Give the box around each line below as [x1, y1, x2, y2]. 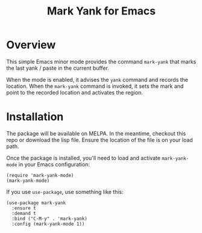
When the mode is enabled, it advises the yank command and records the [6, 76, 189, 83]
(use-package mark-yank [6, 200, 66, 206]
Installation [6, 110, 64, 124]
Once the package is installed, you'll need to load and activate [6, 154, 161, 161]
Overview [6, 38, 56, 52]
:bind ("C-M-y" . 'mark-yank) [11, 216, 87, 222]
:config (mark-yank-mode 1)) [11, 221, 85, 227]
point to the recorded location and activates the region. [6, 89, 144, 96]
